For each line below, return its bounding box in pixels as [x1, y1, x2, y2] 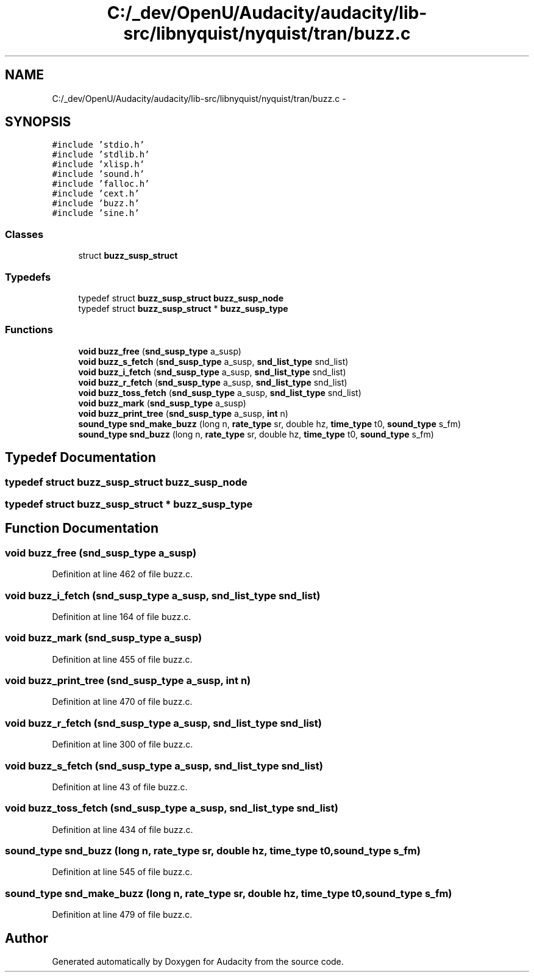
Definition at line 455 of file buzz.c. [52, 654, 193, 665]
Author [5, 930, 48, 946]
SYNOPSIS [5, 114, 71, 130]
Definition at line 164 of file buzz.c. [52, 611, 191, 622]
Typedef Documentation [5, 450, 156, 466]
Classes [5, 228, 44, 240]
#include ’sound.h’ [52, 169, 145, 179]
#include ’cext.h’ [52, 189, 140, 199]
